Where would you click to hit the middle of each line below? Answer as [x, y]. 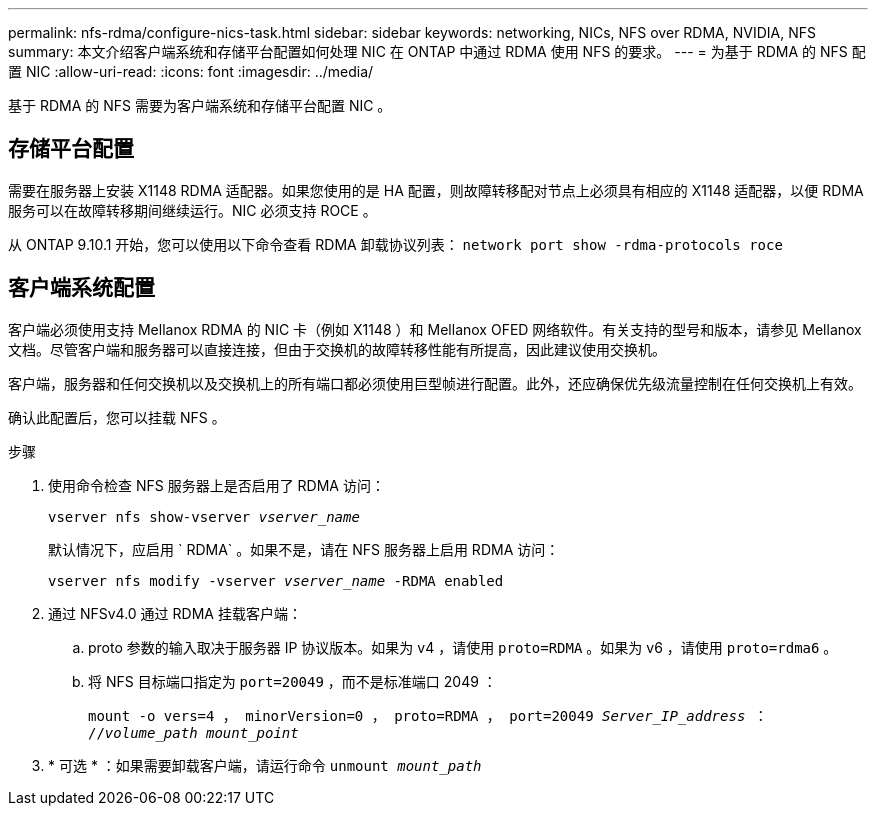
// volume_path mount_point [193, 732]
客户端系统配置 [81, 288]
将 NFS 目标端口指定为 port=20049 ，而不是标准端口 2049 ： [292, 681]
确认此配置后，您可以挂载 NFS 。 [117, 417]
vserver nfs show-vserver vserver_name [204, 516]
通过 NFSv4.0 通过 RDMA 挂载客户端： [175, 613]
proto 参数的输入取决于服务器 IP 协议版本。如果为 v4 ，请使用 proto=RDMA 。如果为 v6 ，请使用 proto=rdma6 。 [463, 647]
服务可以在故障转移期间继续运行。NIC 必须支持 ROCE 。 [192, 210]
